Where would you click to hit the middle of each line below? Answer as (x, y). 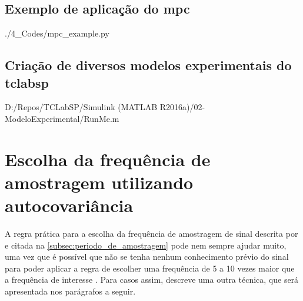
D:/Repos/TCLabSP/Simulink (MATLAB (81, 107)
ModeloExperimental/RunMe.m (62, 118)
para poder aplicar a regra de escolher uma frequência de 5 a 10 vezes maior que (150, 268)
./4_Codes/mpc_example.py (57, 33)
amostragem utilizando (99, 182)
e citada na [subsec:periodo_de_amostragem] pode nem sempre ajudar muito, (146, 245)
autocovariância (69, 205)
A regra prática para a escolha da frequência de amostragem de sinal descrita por (151, 234)
